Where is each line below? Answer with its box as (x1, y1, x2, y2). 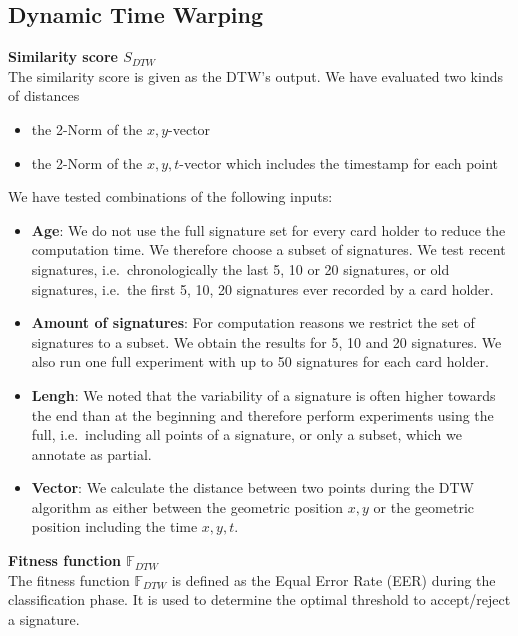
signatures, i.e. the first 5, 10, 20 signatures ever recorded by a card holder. (31, 278, 494, 299)
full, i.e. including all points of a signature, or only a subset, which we (31, 424, 462, 445)
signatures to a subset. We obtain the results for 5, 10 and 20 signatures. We (31, 331, 502, 352)
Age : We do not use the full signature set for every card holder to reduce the (31, 219, 506, 240)
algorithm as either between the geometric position (31, 496, 344, 517)
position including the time (31, 516, 198, 537)
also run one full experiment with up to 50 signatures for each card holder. (31, 351, 489, 372)
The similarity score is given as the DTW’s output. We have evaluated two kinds (8, 65, 503, 86)
